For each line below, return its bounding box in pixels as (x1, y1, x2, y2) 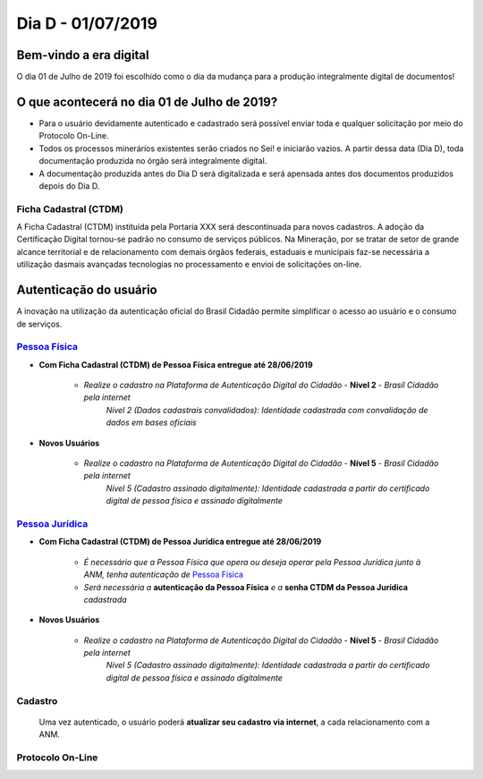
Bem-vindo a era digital (16, 47, 149, 63)
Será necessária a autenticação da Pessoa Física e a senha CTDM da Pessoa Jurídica (83, 581, 409, 592)
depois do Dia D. (38, 180, 100, 191)
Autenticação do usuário (16, 283, 157, 298)
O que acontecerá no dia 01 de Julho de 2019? (16, 94, 278, 109)
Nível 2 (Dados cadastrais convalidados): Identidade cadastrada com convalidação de (106, 404, 428, 415)
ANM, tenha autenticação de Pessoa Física (83, 569, 243, 580)
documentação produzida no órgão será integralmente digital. (38, 156, 267, 166)
